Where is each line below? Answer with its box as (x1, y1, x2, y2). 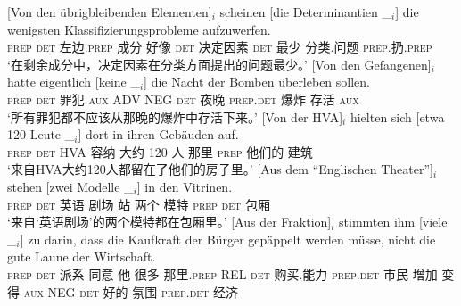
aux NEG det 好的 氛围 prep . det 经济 (23, 282, 238, 301)
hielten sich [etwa (350, 107, 445, 126)
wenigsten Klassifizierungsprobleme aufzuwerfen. (7, 20, 271, 38)
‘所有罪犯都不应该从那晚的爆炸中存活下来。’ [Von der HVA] (7, 107, 343, 126)
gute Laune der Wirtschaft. (7, 247, 156, 266)
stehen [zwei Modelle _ (7, 177, 134, 195)
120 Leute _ (7, 125, 75, 144)
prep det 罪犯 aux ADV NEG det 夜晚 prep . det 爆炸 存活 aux (7, 89, 359, 108)
